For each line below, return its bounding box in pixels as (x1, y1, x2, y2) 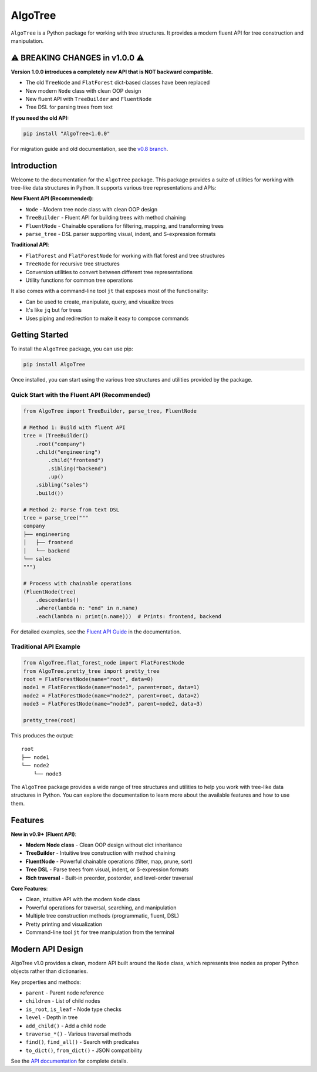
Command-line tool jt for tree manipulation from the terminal (25, 928, 174, 936)
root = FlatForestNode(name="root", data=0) (23, 676, 154, 683)
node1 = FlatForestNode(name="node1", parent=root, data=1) (23, 684, 200, 691)
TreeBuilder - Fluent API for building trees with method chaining (25, 214, 186, 221)
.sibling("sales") (35, 481, 89, 488)
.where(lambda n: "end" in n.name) (35, 605, 138, 612)
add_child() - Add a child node (25, 1022, 106, 1029)
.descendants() (35, 596, 79, 603)
